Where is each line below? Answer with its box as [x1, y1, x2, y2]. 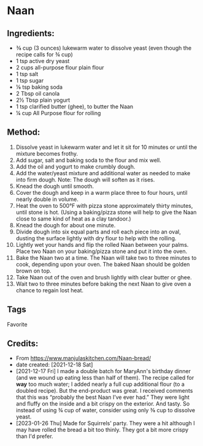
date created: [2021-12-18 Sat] [15, 361, 93, 368]
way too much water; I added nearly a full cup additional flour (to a [15, 380, 185, 388]
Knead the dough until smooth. [15, 182, 94, 190]
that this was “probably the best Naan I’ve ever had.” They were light [15, 393, 190, 401]
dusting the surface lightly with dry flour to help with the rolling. [15, 234, 177, 242]
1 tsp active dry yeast [15, 58, 70, 64]
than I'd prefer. [15, 433, 54, 440]
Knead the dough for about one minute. [15, 221, 116, 229]
